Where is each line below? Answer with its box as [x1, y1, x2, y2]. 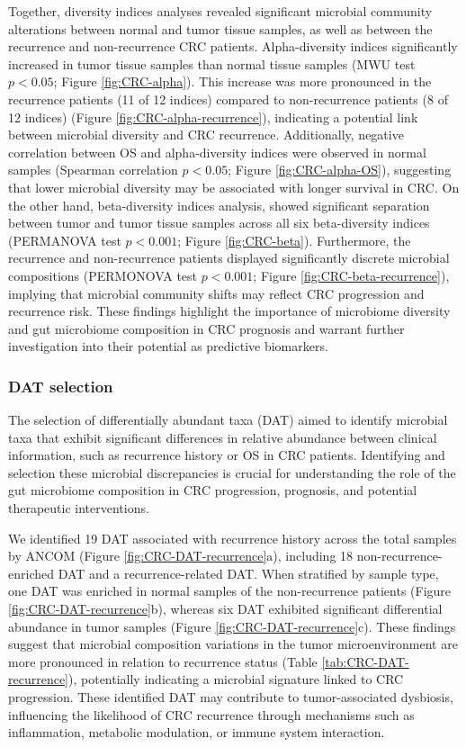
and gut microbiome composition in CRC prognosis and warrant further [8, 319, 405, 337]
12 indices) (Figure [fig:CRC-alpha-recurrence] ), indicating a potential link [8, 107, 418, 126]
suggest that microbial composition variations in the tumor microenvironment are [8, 634, 458, 653]
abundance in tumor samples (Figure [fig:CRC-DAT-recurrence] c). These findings [8, 616, 456, 635]
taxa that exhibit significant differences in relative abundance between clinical [8, 427, 437, 446]
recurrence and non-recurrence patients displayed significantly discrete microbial [8, 248, 450, 267]
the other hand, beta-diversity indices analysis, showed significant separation [8, 195, 430, 214]
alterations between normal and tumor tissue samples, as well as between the [8, 19, 433, 38]
